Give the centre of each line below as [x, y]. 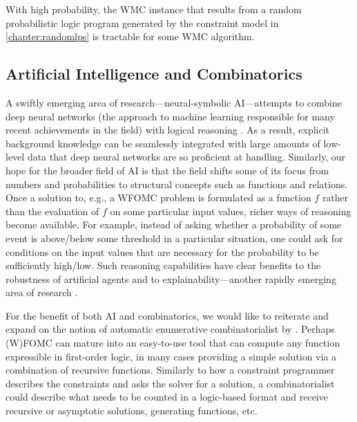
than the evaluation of [52, 211]
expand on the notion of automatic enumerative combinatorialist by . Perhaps [170, 329]
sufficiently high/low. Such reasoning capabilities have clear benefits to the [163, 265]
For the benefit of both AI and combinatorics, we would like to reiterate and [167, 315]
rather [335, 198]
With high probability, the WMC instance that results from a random [154, 9]
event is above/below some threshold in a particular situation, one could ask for [174, 238]
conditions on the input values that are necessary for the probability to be [162, 251]
